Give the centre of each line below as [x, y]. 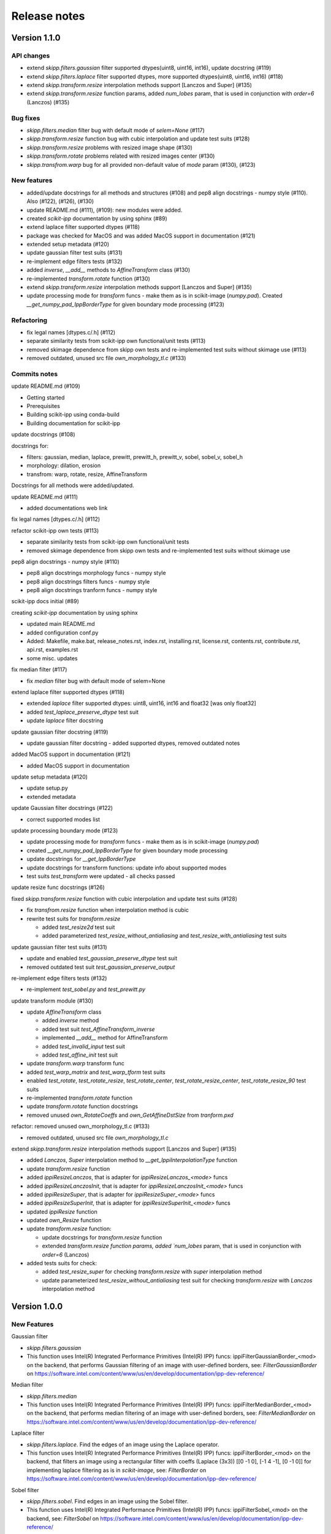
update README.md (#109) [46, 386]
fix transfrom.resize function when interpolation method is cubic [108, 910]
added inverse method [70, 1020]
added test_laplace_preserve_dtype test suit [83, 712]
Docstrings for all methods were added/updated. [73, 485]
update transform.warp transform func [76, 1063]
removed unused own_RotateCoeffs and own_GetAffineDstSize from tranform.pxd [130, 1115]
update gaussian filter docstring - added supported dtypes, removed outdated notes [133, 743]
